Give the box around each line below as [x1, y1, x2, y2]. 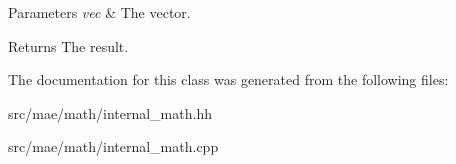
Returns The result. [8, 35, 129, 56]
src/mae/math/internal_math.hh [8, 102, 212, 123]
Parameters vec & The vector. [8, 2, 191, 22]
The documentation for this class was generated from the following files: [8, 69, 449, 90]
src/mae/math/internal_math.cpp [8, 136, 219, 157]
